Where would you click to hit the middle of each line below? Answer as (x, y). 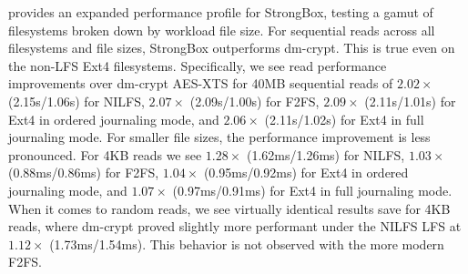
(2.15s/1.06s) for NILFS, (76, 101)
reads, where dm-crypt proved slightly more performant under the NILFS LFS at (235, 226)
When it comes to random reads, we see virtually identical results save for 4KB (229, 208)
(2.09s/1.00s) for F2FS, (254, 101)
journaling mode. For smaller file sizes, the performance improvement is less (219, 137)
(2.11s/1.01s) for (410, 101)
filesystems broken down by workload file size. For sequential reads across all (222, 30)
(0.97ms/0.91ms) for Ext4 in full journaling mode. (312, 190)
